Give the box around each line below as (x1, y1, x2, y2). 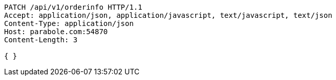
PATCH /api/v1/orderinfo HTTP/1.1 (4, 3, 142, 11)
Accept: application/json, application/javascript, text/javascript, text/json (4, 11, 332, 19)
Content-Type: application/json (4, 19, 134, 28)
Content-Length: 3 (4, 36, 78, 44)
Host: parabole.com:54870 (4, 28, 108, 36)
